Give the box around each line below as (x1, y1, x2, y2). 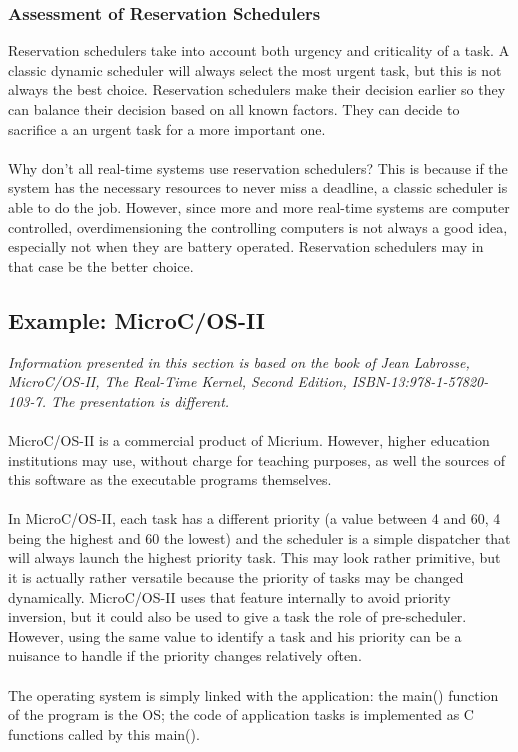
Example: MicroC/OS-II (8, 304, 265, 335)
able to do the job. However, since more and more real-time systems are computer (8, 196, 510, 217)
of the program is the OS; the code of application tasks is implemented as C (8, 704, 474, 725)
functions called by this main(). (8, 723, 200, 744)
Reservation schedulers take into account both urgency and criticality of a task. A (8, 40, 510, 61)
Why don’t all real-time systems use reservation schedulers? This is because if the (8, 157, 508, 178)
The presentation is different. (50, 390, 230, 411)
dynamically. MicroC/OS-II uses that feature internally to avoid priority (8, 586, 451, 607)
